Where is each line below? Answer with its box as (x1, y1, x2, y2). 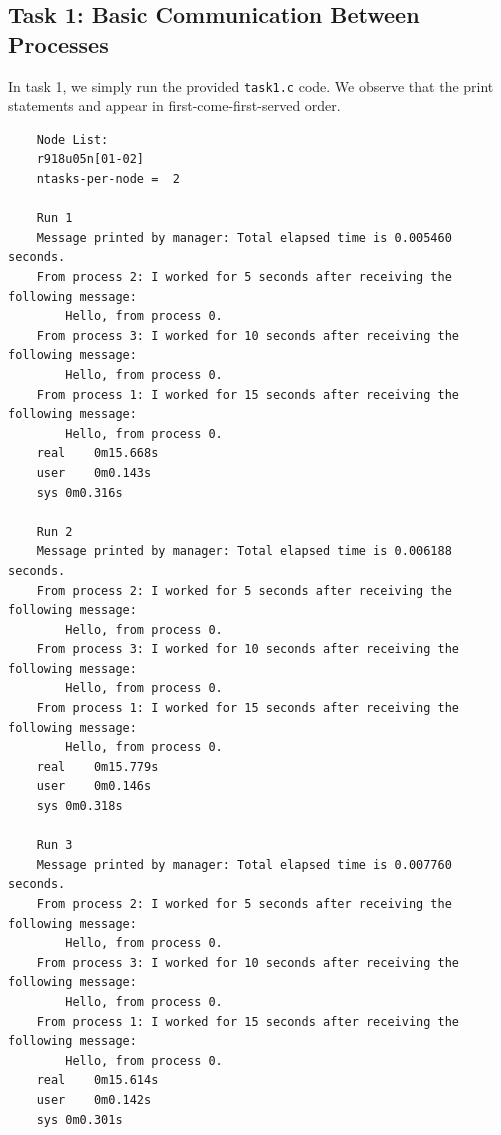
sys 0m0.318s (36, 799, 123, 814)
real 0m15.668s (36, 446, 159, 461)
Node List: (36, 132, 109, 147)
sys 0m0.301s (36, 1112, 123, 1127)
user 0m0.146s (36, 779, 152, 794)
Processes (8, 28, 109, 59)
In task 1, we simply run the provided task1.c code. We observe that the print (8, 75, 494, 96)
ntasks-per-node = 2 (36, 172, 180, 187)
